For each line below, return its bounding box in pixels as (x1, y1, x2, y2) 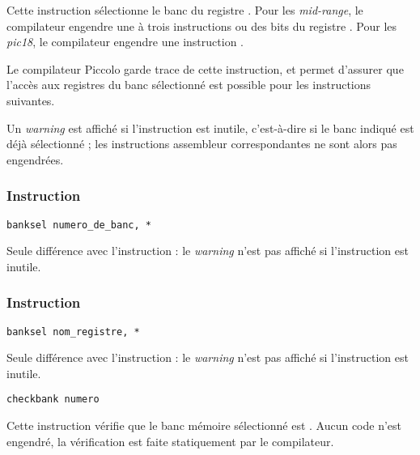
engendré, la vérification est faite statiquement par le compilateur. (6, 432, 334, 449)
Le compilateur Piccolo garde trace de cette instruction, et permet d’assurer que (6, 60, 404, 77)
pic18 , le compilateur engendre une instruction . (6, 33, 244, 50)
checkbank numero (6, 393, 100, 406)
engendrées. (6, 151, 64, 168)
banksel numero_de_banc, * (6, 219, 151, 231)
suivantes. (6, 91, 55, 108)
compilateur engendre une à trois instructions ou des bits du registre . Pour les (6, 17, 397, 34)
